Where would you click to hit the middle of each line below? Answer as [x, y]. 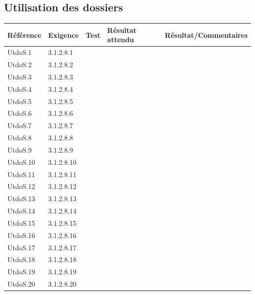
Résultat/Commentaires [206, 35]
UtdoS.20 [21, 284]
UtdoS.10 [21, 162]
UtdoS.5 [20, 101]
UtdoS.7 [20, 125]
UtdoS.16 [21, 235]
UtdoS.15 [21, 223]
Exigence [64, 35]
